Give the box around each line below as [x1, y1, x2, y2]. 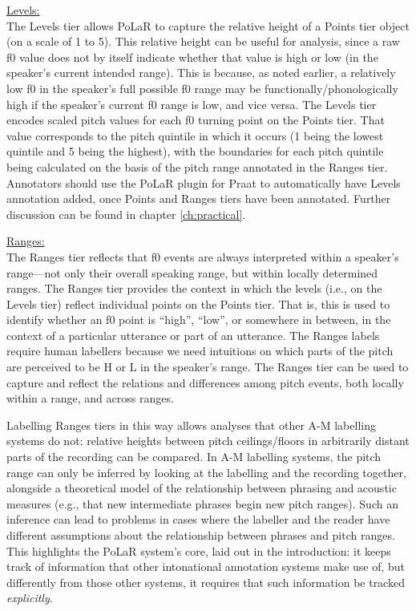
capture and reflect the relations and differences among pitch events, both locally [6, 374, 404, 390]
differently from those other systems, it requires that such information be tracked [6, 573, 405, 590]
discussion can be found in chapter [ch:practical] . [6, 205, 246, 222]
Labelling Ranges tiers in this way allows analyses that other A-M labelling [6, 416, 376, 433]
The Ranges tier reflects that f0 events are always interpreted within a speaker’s [6, 248, 399, 265]
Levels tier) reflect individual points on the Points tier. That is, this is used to [6, 295, 390, 312]
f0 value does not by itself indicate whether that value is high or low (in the [6, 48, 378, 65]
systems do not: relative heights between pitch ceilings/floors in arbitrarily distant [6, 432, 410, 449]
